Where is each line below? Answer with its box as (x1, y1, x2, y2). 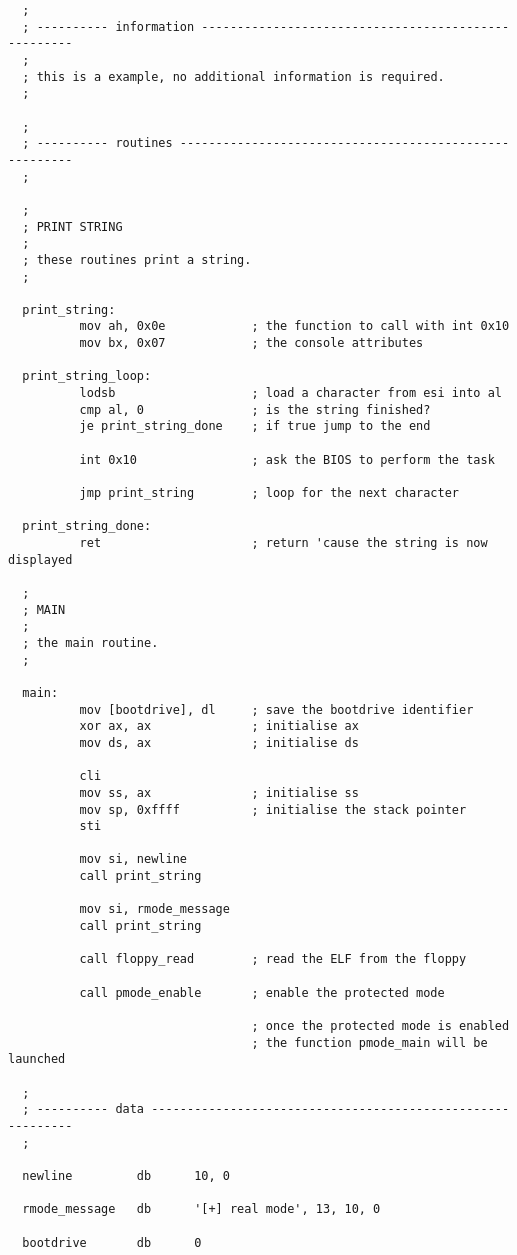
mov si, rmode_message (79, 902, 230, 917)
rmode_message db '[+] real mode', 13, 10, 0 (22, 1202, 381, 1217)
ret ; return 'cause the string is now (79, 536, 488, 550)
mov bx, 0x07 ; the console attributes (79, 336, 424, 351)
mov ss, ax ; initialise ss (79, 785, 359, 800)
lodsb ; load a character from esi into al (79, 386, 502, 401)
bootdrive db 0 (22, 1235, 202, 1250)
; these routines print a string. (22, 252, 252, 267)
